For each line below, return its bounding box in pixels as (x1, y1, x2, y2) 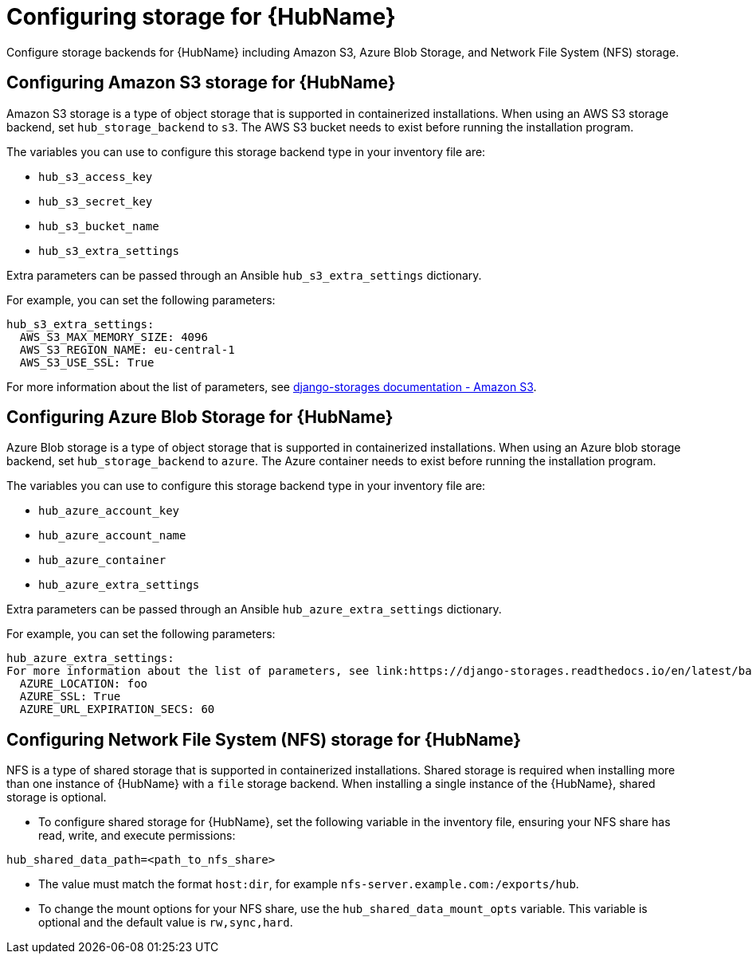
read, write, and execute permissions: (38, 829, 236, 843)
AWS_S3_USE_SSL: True (19, 355, 155, 369)
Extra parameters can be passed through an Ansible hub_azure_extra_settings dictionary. (6, 602, 502, 617)
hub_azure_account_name (38, 529, 186, 543)
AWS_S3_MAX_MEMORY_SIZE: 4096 (19, 330, 208, 343)
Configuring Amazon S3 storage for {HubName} (6, 72, 396, 93)
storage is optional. (6, 790, 107, 805)
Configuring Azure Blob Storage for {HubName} (6, 407, 394, 428)
